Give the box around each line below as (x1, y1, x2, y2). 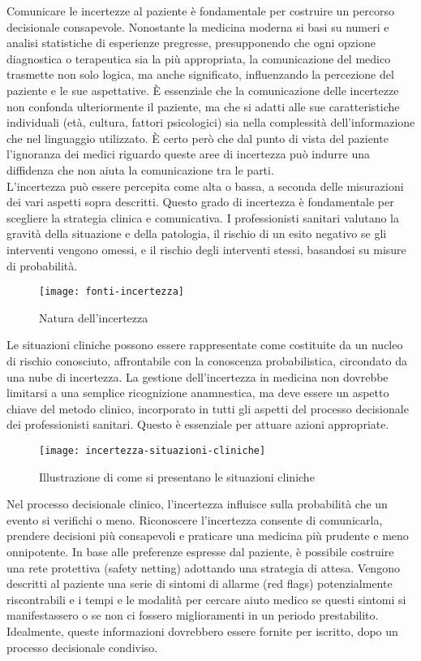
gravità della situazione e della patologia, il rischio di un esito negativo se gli (6, 225, 387, 242)
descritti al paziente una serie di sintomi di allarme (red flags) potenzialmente (6, 575, 393, 592)
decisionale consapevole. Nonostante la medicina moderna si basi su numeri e (6, 18, 389, 35)
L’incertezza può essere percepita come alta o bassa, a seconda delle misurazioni (6, 177, 404, 194)
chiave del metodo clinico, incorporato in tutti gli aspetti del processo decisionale (6, 400, 409, 417)
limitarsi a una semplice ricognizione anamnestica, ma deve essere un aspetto (6, 384, 389, 401)
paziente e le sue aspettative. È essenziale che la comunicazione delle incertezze (6, 81, 399, 98)
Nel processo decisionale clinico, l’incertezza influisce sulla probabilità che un (6, 495, 388, 512)
